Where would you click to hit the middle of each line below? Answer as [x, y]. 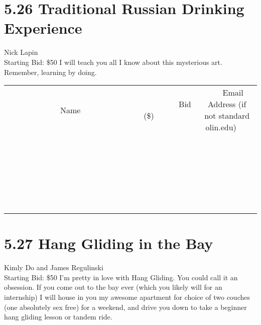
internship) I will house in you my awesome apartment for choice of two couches [127, 297]
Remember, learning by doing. [50, 72]
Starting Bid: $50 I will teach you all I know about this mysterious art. [113, 62]
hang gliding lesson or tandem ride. [58, 317]
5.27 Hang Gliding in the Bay [109, 243]
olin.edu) [221, 127]
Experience [43, 28]
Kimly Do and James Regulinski [54, 267]
